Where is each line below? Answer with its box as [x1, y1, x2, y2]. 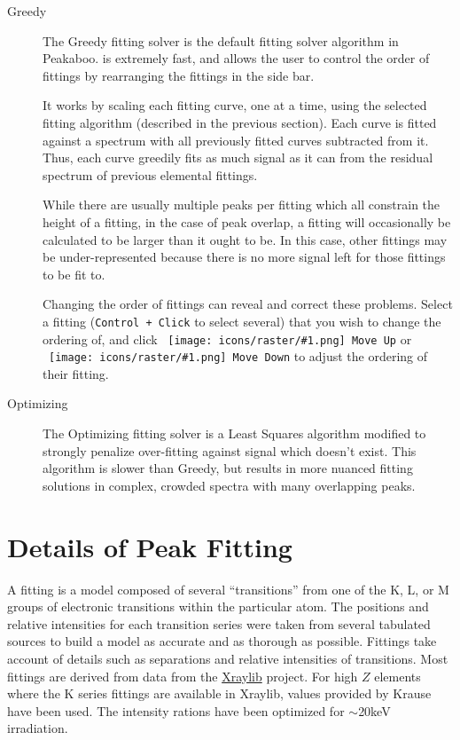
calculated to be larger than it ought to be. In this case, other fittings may [43, 230, 448, 248]
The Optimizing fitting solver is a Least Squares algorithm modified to [43, 424, 426, 443]
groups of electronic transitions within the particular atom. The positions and [7, 597, 429, 616]
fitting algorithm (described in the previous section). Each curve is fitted [43, 113, 437, 131]
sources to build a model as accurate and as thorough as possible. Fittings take [7, 632, 437, 650]
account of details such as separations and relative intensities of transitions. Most [7, 649, 448, 667]
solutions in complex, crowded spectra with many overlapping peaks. [43, 476, 416, 494]
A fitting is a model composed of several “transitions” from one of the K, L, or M [7, 579, 449, 598]
